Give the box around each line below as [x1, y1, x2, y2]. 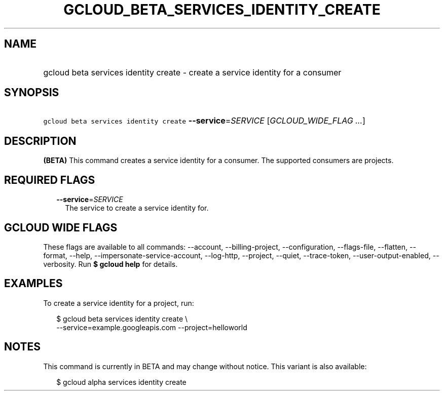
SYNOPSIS [4, 86, 59, 99]
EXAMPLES [4, 277, 63, 290]
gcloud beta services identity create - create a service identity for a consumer [43, 67, 342, 77]
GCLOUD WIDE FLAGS [4, 221, 118, 234]
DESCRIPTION [4, 134, 77, 147]
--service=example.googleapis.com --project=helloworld [56, 323, 247, 332]
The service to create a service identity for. [65, 204, 209, 213]
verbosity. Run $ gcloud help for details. [43, 259, 178, 268]
